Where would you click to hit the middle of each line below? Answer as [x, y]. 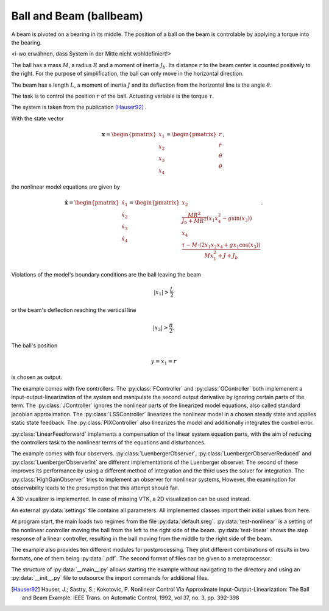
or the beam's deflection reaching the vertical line [74, 310]
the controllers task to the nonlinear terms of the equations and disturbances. [108, 442]
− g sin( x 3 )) [237, 219]
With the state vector [37, 118]
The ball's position [34, 345]
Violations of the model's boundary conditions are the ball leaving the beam [106, 274]
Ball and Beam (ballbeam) [77, 16]
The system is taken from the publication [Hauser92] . [79, 107]
